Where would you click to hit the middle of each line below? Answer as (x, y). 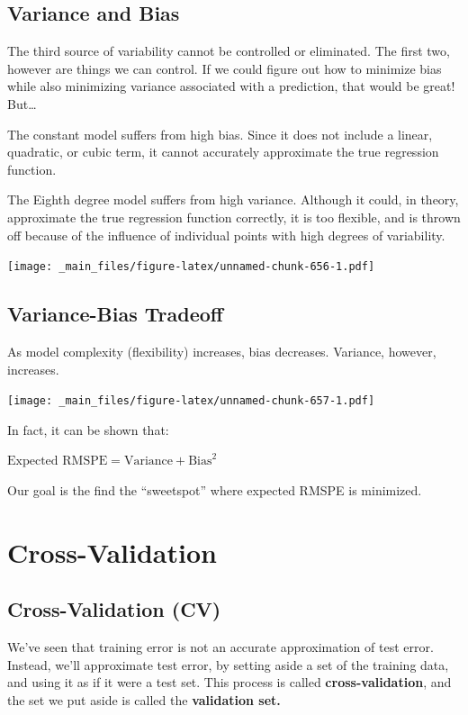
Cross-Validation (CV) (114, 609)
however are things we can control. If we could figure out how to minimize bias (225, 68)
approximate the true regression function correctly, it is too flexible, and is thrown (234, 217)
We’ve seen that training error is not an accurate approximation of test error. (220, 647)
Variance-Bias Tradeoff (115, 314)
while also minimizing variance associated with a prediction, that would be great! (231, 86)
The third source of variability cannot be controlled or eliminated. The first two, (229, 51)
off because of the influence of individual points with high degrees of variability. (226, 235)
